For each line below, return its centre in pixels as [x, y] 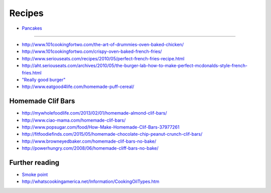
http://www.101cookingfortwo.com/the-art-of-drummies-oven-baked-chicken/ [103, 44]
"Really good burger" [44, 79]
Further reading [34, 163]
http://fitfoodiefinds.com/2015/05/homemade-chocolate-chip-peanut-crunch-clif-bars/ [112, 134]
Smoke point [35, 175]
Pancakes [32, 28]
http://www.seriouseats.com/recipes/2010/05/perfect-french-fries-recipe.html [103, 58]
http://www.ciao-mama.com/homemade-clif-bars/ [74, 120]
